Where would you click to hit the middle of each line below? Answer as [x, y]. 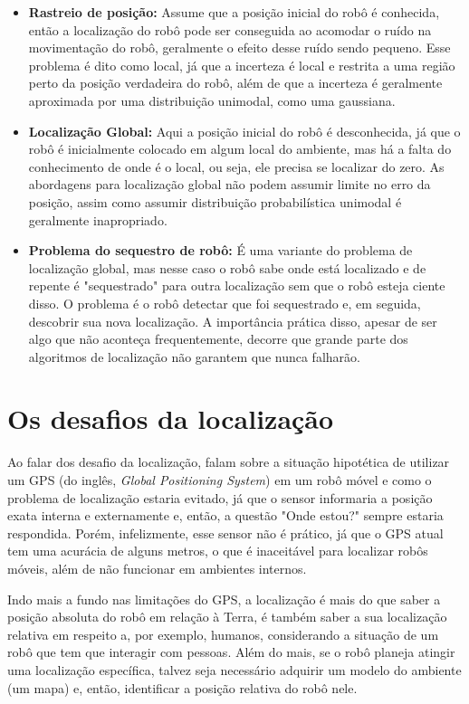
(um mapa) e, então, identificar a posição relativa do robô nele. [182, 687]
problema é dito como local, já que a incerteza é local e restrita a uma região [242, 65]
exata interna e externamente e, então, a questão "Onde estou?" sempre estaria [225, 515]
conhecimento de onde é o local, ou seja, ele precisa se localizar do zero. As [236, 166]
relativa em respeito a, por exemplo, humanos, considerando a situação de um [223, 634]
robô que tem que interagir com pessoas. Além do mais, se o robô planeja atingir [231, 652]
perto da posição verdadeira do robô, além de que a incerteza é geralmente [235, 83]
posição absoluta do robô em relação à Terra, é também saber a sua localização [227, 617]
